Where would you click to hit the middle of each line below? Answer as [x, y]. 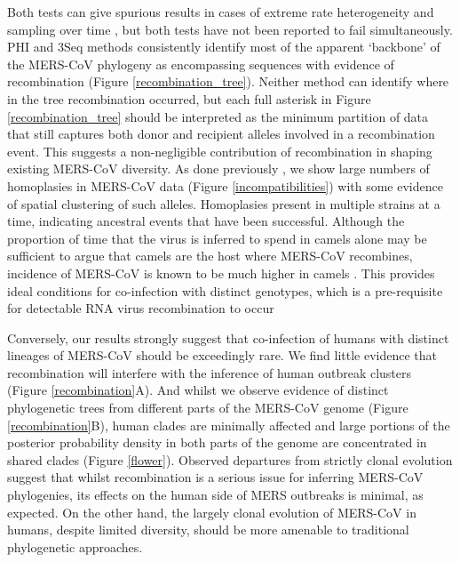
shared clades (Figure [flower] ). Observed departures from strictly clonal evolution [230, 459]
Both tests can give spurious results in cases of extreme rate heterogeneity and [221, 12]
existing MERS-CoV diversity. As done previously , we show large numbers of [218, 169]
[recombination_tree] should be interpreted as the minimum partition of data [218, 116]
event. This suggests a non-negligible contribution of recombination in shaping [220, 151]
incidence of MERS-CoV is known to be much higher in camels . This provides [221, 273]
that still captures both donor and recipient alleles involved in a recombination [221, 134]
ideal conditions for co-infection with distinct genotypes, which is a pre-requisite [225, 290]
